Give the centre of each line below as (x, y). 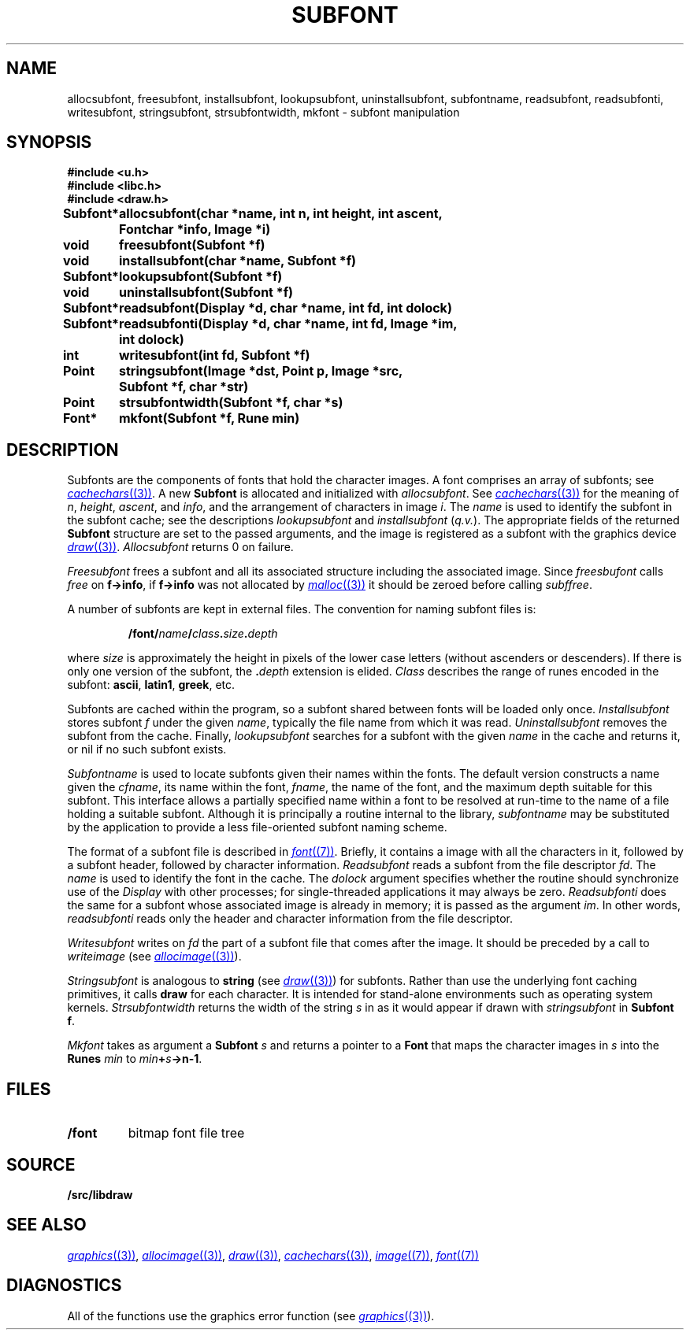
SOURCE (41, 1164)
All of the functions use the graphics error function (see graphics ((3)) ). (251, 1316)
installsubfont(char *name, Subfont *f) (238, 261)
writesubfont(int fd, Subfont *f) (215, 355)
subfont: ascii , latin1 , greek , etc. (151, 685)
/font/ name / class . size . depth (203, 634)
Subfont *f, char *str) (184, 387)
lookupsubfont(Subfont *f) (201, 277)
